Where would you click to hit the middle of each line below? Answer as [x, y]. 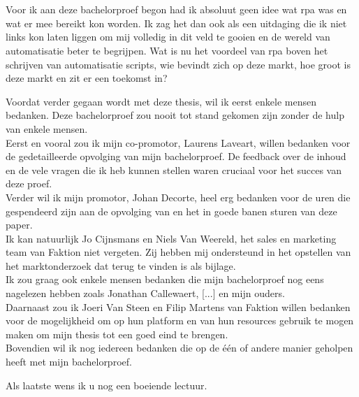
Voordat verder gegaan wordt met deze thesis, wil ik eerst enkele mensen [161, 101]
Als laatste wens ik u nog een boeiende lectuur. [107, 385]
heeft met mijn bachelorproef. [69, 362]
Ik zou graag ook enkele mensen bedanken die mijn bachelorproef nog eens [165, 279]
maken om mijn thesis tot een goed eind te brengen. [117, 334]
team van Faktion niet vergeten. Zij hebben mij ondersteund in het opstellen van [178, 252]
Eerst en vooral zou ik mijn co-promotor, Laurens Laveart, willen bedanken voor [178, 142]
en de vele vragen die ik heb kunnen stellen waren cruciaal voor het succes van [174, 169]
